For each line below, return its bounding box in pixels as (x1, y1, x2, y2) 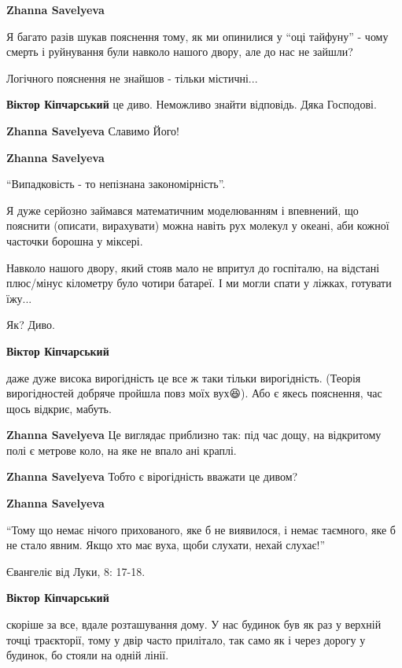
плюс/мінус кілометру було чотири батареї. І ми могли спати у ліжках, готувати (6, 275, 392, 291)
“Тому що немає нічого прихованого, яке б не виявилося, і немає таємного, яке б (6, 521, 396, 537)
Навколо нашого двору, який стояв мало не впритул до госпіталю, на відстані (6, 259, 380, 275)
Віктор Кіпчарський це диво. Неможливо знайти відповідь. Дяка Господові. (6, 96, 377, 113)
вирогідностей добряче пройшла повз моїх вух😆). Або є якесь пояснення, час (6, 385, 382, 401)
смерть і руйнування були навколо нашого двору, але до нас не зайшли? (6, 43, 353, 60)
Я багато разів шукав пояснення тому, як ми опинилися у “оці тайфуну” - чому (6, 28, 389, 44)
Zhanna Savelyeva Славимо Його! (6, 122, 180, 138)
